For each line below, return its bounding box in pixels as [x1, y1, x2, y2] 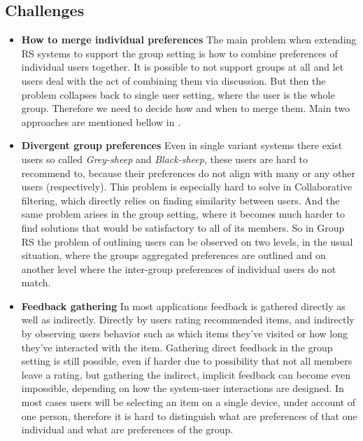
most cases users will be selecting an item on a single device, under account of [21, 395, 356, 409]
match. [21, 275, 51, 290]
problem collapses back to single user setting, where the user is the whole [21, 87, 335, 101]
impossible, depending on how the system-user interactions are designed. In [21, 381, 344, 395]
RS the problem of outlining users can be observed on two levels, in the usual [21, 234, 353, 248]
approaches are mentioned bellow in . [21, 114, 181, 129]
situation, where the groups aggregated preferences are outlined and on [21, 248, 326, 262]
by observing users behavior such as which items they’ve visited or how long [21, 326, 348, 341]
